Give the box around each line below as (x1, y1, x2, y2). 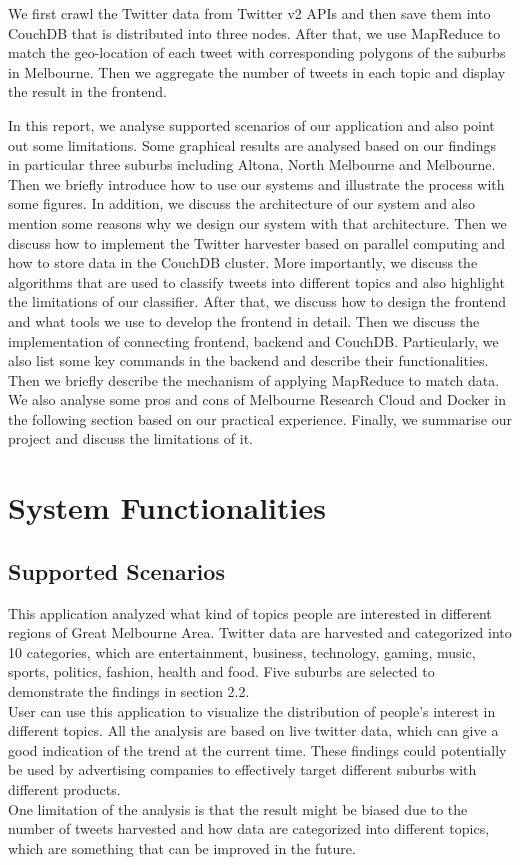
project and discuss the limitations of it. (8, 428, 253, 449)
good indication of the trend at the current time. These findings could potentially (8, 739, 507, 760)
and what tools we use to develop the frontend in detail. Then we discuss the (8, 310, 480, 331)
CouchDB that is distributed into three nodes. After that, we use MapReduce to (8, 22, 501, 43)
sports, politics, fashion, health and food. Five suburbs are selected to (8, 661, 435, 682)
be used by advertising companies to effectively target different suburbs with (8, 759, 477, 780)
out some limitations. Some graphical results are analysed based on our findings (8, 134, 496, 155)
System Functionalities (8, 487, 326, 528)
